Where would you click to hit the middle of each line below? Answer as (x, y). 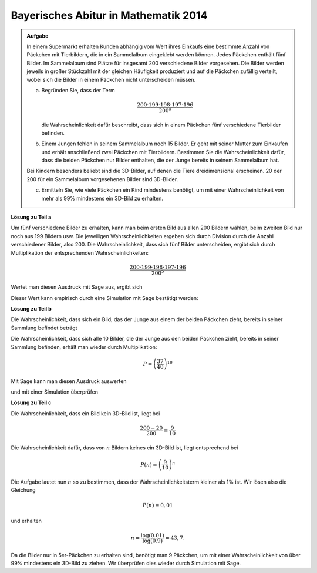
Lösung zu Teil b (31, 309)
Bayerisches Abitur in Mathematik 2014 (109, 15)
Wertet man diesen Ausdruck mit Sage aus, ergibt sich (77, 287)
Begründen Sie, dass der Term (78, 90)
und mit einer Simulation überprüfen (54, 392)
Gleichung (23, 490)
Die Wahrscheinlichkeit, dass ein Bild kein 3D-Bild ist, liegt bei (85, 413)
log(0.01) (152, 535)
